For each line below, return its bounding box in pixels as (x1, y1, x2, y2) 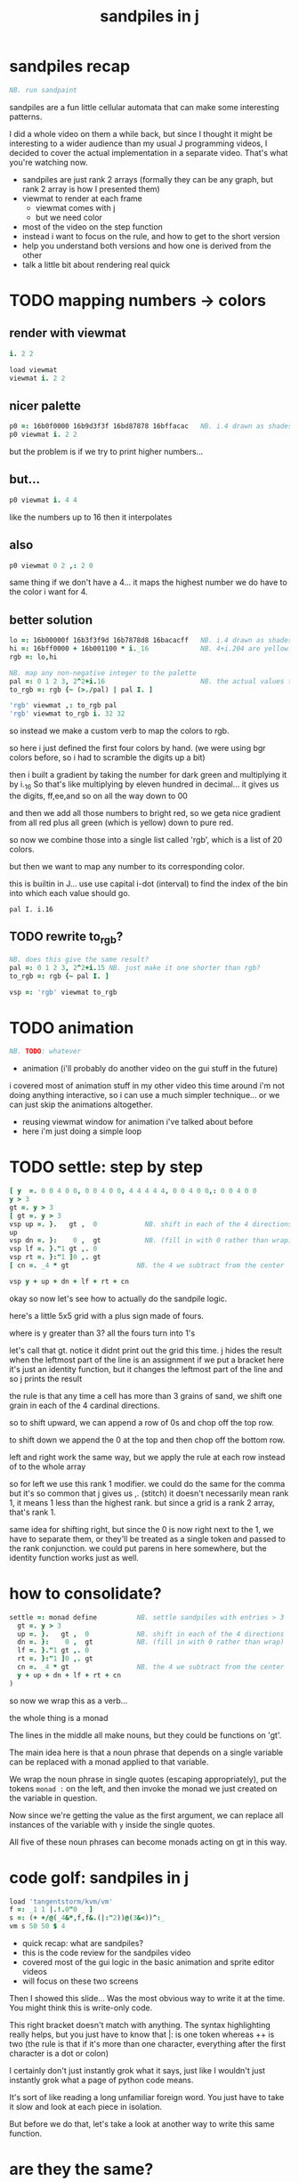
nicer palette (9, 398, 82, 413)
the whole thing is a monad (9, 1712, 109, 1723)
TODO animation (9, 1017, 134, 1038)
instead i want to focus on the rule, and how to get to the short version (21, 230, 280, 241)
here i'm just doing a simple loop (21, 1126, 142, 1136)
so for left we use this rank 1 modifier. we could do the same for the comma (9, 1478, 286, 1489)
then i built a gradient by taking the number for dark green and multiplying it (9, 770, 287, 780)
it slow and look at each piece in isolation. (9, 2102, 163, 2113)
